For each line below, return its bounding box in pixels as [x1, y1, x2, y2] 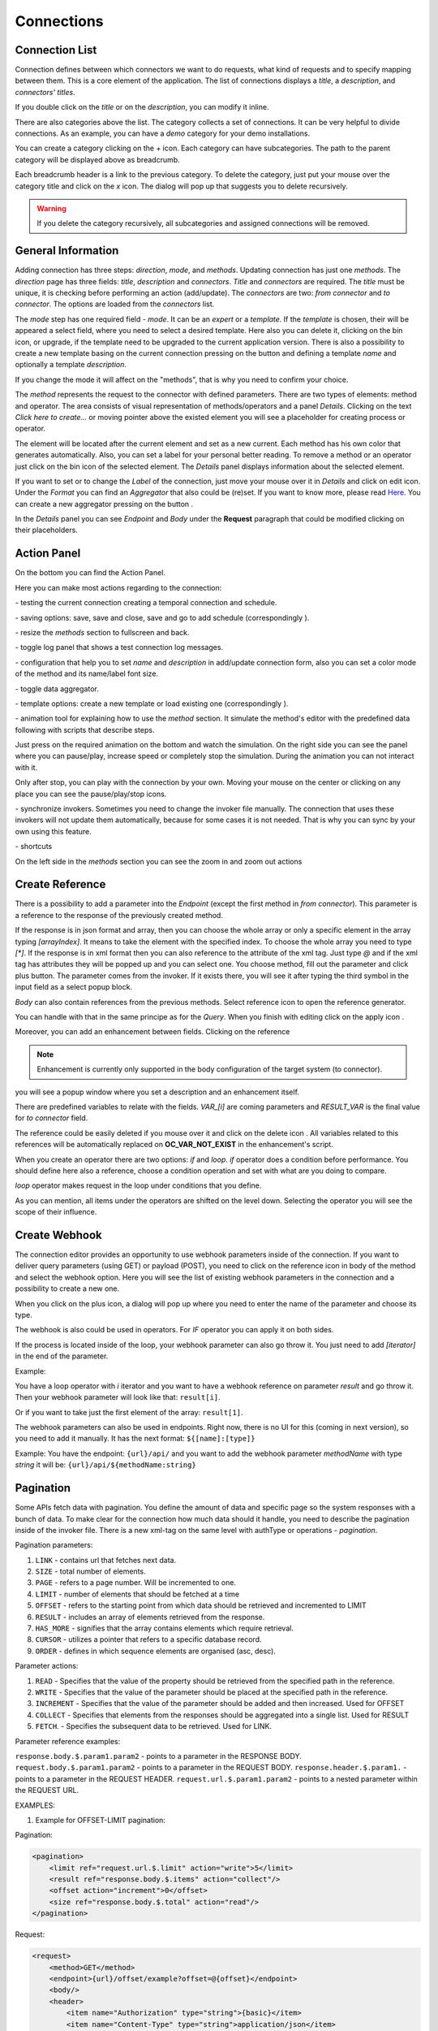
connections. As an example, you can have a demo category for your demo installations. [15, 128, 311, 138]
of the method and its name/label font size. [15, 669, 158, 678]
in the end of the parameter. [15, 1351, 109, 1361]
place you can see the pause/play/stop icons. [15, 789, 167, 799]
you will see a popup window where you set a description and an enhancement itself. [15, 1087, 300, 1097]
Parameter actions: [15, 1661, 79, 1671]
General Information [15, 244, 119, 258]
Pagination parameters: [15, 1540, 93, 1550]
